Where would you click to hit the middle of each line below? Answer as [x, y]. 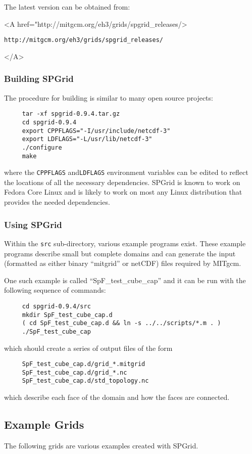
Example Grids [44, 424]
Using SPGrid [33, 224]
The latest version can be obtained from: [67, 7]
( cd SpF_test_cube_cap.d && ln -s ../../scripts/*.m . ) [121, 323]
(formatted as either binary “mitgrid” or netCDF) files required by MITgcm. [123, 263]
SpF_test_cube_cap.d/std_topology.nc [85, 381]
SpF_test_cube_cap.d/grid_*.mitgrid [84, 364]
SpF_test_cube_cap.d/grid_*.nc [74, 372]
